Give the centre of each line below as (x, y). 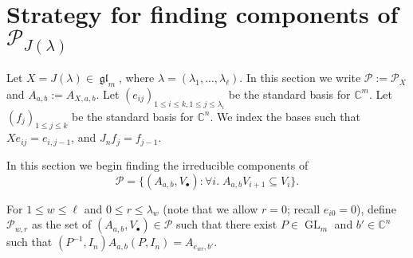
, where (136, 78)
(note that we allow (210, 208)
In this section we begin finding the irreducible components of (157, 164)
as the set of (61, 224)
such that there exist (227, 224)
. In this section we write (300, 78)
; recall (303, 208)
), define (376, 208)
